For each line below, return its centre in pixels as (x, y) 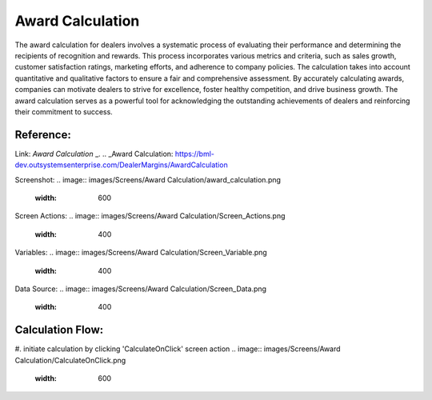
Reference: (43, 135)
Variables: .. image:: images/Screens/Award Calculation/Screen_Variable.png (141, 253)
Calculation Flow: (59, 330)
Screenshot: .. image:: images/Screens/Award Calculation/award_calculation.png (148, 179)
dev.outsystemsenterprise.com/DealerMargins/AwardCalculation (121, 165)
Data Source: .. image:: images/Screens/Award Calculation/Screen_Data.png (141, 289)
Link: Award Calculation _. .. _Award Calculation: (94, 154)
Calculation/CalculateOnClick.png (70, 360)
